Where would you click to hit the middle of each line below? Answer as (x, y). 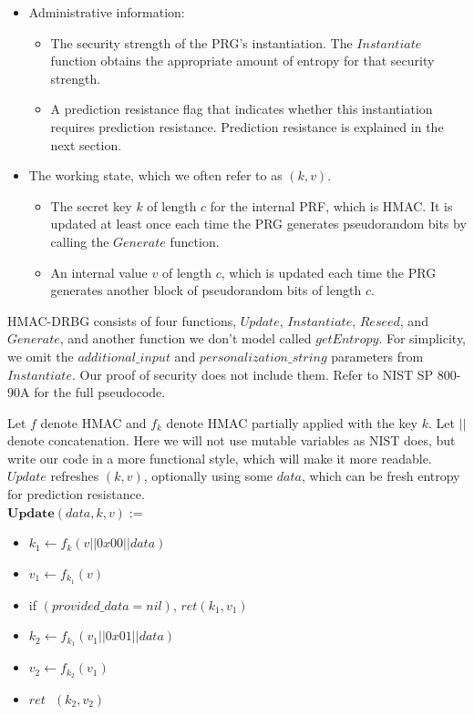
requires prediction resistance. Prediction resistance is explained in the (247, 126)
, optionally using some (208, 476)
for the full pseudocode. (100, 392)
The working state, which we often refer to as (155, 175)
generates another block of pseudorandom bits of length (206, 290)
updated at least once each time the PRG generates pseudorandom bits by (258, 224)
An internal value (99, 272)
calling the (80, 241)
